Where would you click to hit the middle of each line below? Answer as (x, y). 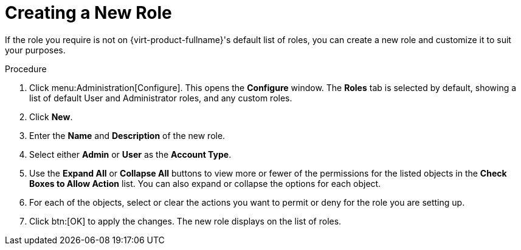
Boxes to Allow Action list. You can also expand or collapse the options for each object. (205, 183)
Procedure (26, 69)
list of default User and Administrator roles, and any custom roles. (161, 98)
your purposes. (35, 50)
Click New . (51, 117)
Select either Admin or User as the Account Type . (130, 154)
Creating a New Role (88, 13)
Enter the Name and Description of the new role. (127, 135)
